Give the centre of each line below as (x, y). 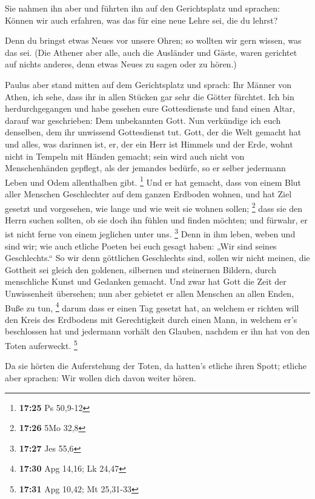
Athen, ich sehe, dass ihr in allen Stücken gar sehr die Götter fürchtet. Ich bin (150, 96)
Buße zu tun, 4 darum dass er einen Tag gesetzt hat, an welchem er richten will (152, 307)
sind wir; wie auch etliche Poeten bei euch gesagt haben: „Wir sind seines (141, 246)
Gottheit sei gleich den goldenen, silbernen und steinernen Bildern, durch (141, 269)
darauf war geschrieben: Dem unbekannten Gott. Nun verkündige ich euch (143, 120)
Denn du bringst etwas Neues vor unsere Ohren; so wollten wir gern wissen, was (153, 40)
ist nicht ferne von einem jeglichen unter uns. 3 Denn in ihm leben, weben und (150, 233)
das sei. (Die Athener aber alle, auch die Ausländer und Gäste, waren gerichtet (151, 52)
